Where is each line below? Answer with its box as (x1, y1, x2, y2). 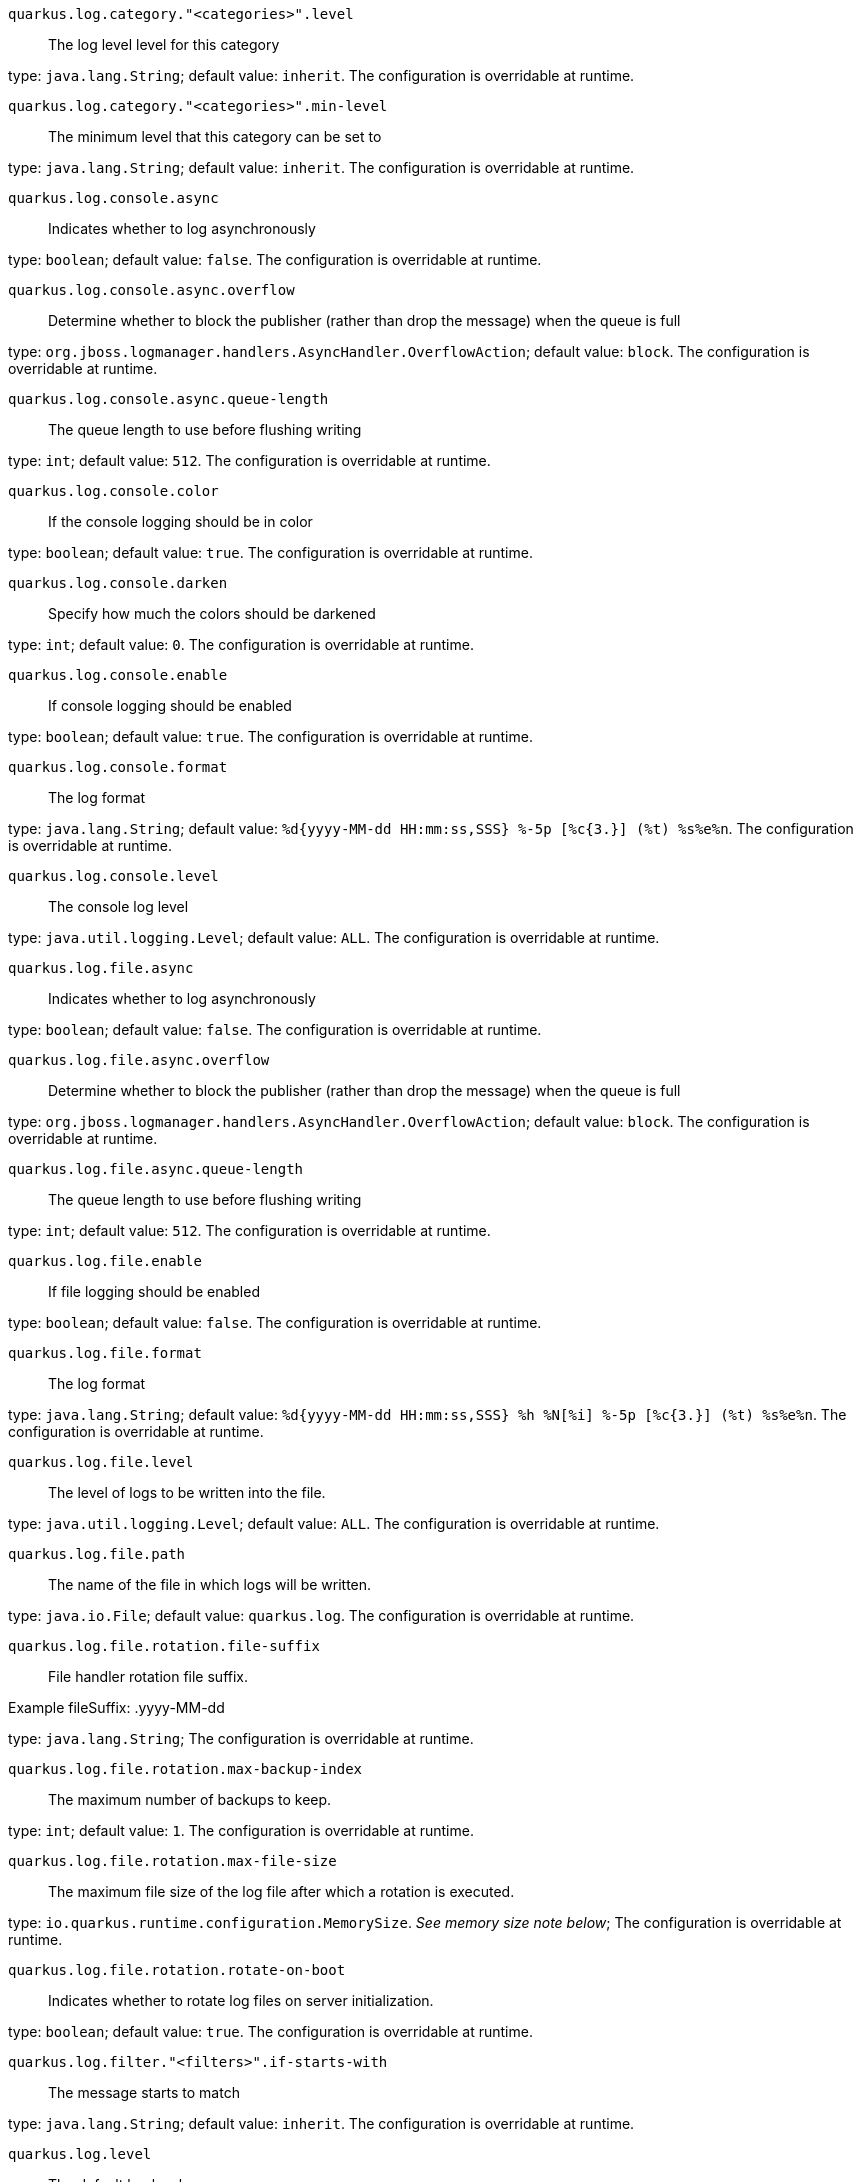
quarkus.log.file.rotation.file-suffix (8, 1638, 320, 1654)
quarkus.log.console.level (8, 868, 219, 884)
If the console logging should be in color (48, 513, 313, 530)
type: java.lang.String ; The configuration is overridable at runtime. (8, 1730, 474, 1747)
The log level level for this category (48, 36, 280, 53)
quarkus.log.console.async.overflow (8, 282, 295, 298)
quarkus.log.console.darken (8, 575, 228, 591)
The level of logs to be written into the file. (48, 1484, 326, 1501)
